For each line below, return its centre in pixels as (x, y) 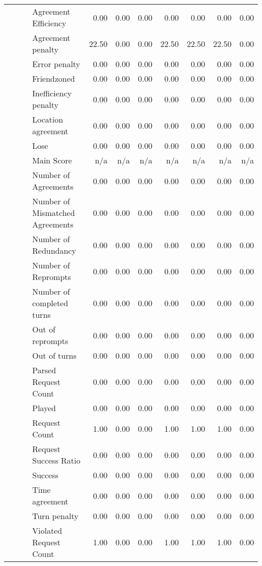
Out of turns (54, 355)
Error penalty (56, 64)
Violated (47, 530)
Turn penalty (55, 516)
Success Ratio (56, 460)
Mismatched (54, 213)
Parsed (44, 370)
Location (48, 119)
